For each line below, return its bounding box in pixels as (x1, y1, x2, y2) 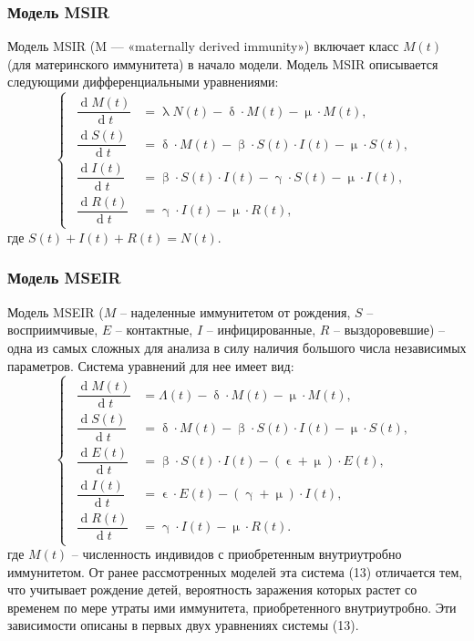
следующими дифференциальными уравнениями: (7, 72, 279, 91)
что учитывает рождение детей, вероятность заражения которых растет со (7, 580, 417, 599)
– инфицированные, (206, 320, 316, 339)
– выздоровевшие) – (334, 320, 446, 339)
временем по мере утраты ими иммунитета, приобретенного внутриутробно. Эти (7, 597, 457, 616)
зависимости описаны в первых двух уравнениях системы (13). (7, 615, 359, 635)
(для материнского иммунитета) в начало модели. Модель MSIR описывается (7, 54, 438, 73)
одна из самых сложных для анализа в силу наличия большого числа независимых (7, 337, 467, 357)
